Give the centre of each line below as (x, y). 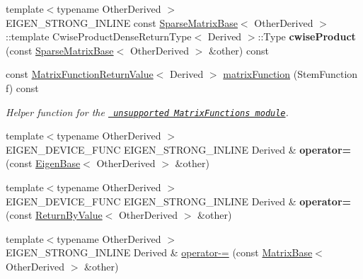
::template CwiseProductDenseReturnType (99, 36)
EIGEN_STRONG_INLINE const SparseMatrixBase (122, 22)
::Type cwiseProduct (307, 36)
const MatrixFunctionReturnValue (80, 74)
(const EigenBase (43, 163)
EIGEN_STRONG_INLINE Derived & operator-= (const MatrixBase (159, 252)
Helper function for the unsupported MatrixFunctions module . (147, 112)
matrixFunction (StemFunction (290, 74)
